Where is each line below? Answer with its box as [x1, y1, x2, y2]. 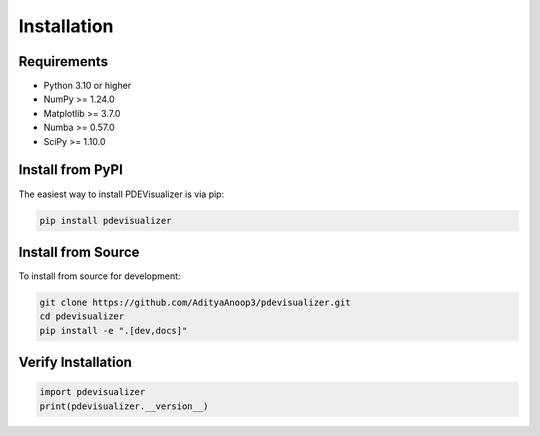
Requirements [18, 53, 109, 70]
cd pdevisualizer [39, 311, 125, 322]
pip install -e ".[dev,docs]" [39, 325, 188, 336]
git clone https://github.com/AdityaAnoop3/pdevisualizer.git [39, 297, 351, 308]
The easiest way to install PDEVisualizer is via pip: [18, 188, 225, 200]
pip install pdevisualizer [39, 215, 172, 226]
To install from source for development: [18, 270, 181, 282]
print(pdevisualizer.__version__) [39, 400, 209, 412]
